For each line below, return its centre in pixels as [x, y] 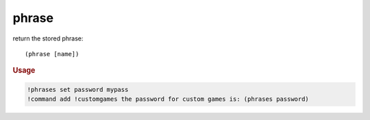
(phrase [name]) [52, 54]
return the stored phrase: [48, 38]
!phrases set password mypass [78, 89]
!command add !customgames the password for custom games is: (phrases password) [168, 99]
